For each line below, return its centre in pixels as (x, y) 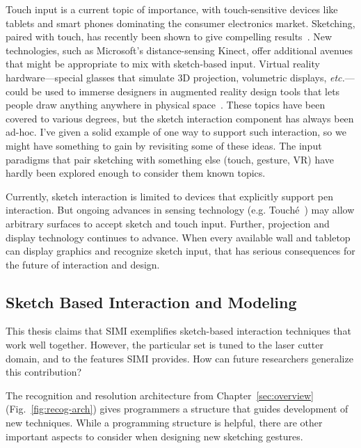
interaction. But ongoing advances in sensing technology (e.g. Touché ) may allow (180, 210)
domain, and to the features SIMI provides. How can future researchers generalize (179, 358)
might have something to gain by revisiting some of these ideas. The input (164, 145)
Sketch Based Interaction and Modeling (151, 302)
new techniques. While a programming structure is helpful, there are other (164, 423)
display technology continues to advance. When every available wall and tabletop (178, 237)
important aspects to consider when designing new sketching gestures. (154, 436)
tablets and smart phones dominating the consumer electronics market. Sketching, (180, 23)
